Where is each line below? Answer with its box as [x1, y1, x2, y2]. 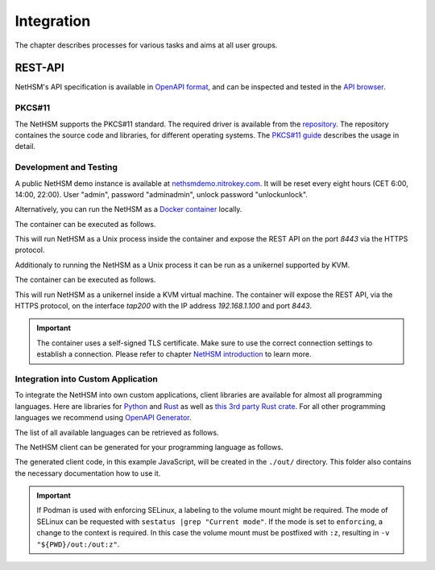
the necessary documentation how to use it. [14, 468, 161, 478]
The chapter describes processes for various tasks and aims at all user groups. [14, 40, 278, 50]
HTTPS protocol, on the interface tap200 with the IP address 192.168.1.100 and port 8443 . [14, 301, 313, 311]
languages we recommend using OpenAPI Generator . [14, 413, 193, 423]
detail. [14, 142, 36, 151]
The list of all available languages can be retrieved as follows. [14, 427, 219, 437]
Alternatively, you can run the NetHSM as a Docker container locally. [14, 204, 242, 214]
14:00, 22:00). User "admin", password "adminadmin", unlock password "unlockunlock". [14, 189, 308, 199]
